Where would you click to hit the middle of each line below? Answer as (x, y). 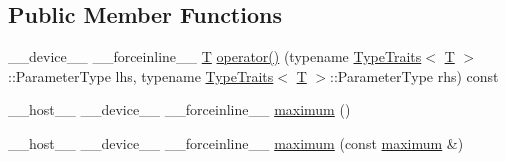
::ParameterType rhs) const (414, 75)
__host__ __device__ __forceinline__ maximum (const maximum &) (236, 142)
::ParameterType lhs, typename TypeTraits (141, 75)
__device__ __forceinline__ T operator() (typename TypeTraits (215, 56)
